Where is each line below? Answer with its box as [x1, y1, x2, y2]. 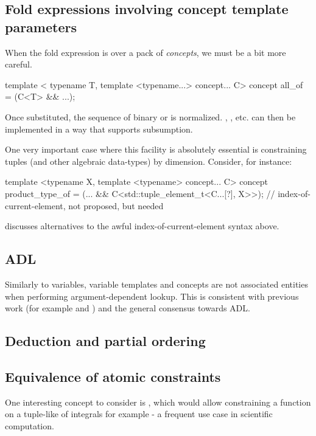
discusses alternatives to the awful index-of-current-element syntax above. [5, 220, 279, 232]
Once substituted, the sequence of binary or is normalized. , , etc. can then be [5, 110, 296, 123]
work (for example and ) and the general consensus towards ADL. [5, 302, 250, 314]
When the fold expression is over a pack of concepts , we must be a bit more [5, 46, 286, 58]
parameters [5, 17, 77, 36]
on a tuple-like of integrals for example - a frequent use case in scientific [5, 407, 273, 420]
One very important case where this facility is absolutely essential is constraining [5, 143, 307, 156]
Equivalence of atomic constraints [5, 367, 221, 386]
